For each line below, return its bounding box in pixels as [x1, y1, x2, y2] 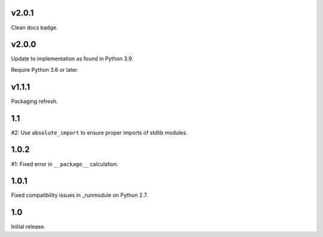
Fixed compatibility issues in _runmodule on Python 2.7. [11, 192, 148, 199]
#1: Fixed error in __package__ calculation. [11, 160, 119, 168]
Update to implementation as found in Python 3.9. [11, 55, 134, 62]
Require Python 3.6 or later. [11, 66, 79, 73]
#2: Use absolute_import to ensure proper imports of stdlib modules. [11, 129, 188, 136]
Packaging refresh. [11, 98, 58, 105]
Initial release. [11, 223, 45, 230]
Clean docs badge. [11, 24, 58, 31]
